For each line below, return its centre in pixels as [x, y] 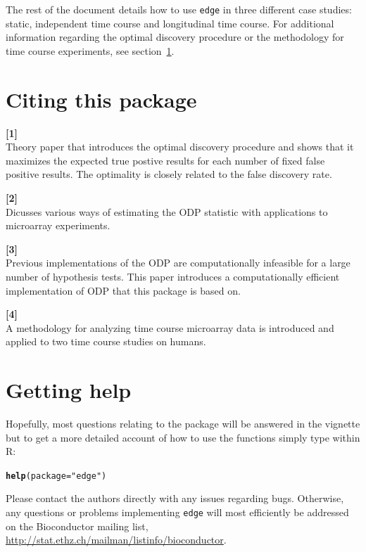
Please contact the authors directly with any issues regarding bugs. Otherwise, [175, 498]
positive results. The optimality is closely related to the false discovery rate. [169, 174]
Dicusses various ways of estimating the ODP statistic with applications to [167, 211]
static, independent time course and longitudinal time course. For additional [170, 23]
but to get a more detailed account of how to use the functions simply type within [183, 437]
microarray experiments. [58, 225]
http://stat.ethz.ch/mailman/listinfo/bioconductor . [116, 540]
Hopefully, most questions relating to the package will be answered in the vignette [183, 423]
